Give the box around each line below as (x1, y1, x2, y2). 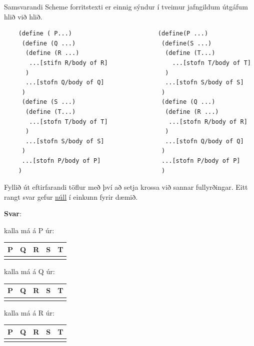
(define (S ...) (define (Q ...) (21, 98, 215, 106)
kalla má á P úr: (4, 225, 54, 235)
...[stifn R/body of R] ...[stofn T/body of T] (29, 59, 251, 66)
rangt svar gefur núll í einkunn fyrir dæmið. (4, 191, 138, 202)
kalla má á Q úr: (4, 266, 55, 277)
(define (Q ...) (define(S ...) (21, 39, 212, 47)
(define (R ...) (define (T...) (25, 49, 215, 57)
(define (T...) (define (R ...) (25, 108, 219, 115)
